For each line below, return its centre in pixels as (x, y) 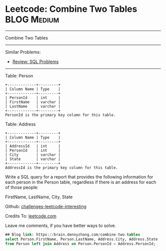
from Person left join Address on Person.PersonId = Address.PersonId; (80, 244)
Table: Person (19, 75)
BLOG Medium (32, 19)
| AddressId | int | (33, 146)
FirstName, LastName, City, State (39, 197)
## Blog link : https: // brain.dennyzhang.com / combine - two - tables (73, 234)
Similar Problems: (23, 52)
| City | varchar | (33, 155)
